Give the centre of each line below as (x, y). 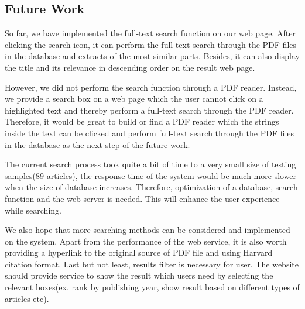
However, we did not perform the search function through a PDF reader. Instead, (151, 87)
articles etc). (27, 298)
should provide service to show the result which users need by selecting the (139, 275)
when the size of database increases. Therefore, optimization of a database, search (151, 187)
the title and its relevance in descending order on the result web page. (130, 67)
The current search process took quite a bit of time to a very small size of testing (150, 164)
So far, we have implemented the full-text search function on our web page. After (150, 33)
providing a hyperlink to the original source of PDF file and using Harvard (139, 253)
